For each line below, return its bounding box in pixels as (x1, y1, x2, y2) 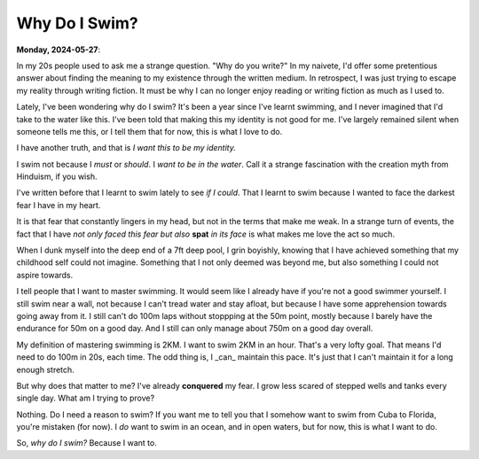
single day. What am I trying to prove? (16, 393, 155, 403)
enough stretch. (16, 364, 75, 375)
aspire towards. (16, 269, 74, 280)
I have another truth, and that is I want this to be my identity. (16, 143, 237, 153)
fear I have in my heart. (16, 199, 101, 210)
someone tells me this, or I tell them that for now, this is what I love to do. (16, 126, 283, 136)
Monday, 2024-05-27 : (16, 44, 101, 55)
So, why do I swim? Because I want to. (16, 438, 157, 448)
